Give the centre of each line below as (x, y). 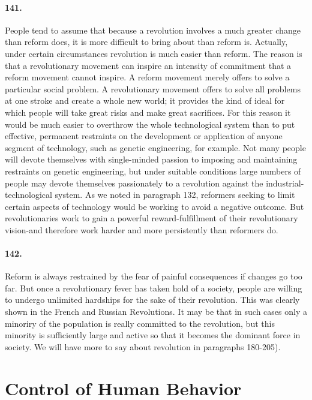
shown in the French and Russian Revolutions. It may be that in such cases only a (156, 312)
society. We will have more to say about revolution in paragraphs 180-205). (143, 346)
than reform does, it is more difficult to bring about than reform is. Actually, (146, 42)
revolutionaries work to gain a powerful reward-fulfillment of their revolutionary (151, 218)
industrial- (285, 183)
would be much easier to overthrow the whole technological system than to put (150, 124)
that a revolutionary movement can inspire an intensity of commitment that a (148, 65)
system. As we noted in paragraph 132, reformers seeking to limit (175, 195)
